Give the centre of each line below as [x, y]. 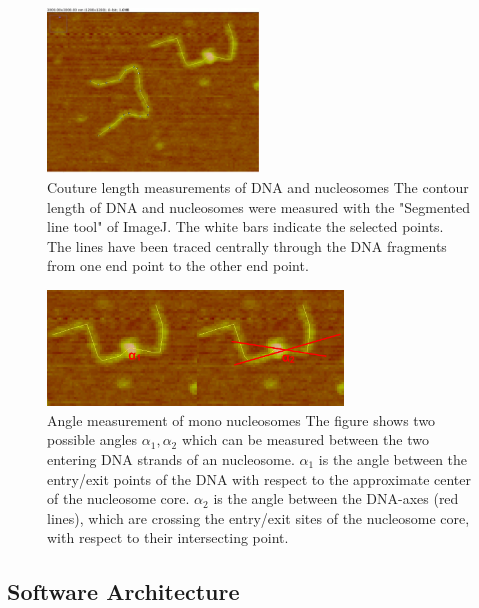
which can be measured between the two [305, 439]
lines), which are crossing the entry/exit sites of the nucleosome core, [258, 517]
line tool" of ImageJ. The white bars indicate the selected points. [245, 226]
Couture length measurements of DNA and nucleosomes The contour [258, 187]
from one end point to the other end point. [178, 265]
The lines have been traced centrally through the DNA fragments [247, 245]
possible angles [92, 439]
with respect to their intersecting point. [168, 537]
